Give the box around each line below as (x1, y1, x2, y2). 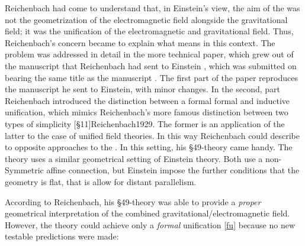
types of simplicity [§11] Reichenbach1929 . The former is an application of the (5, 117, 285, 130)
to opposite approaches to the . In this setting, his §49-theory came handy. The (5, 141, 293, 153)
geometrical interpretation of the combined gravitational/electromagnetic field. (5, 207, 290, 219)
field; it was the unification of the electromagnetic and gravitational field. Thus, (5, 25, 294, 37)
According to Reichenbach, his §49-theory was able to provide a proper (5, 195, 261, 208)
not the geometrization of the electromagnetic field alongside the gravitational (5, 13, 288, 25)
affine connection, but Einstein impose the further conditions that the (46, 164, 300, 176)
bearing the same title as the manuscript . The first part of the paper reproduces (5, 71, 298, 83)
